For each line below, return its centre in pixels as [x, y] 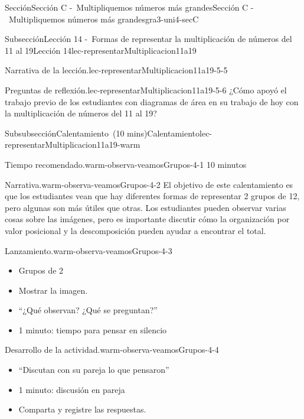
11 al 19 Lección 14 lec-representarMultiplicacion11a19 [101, 50]
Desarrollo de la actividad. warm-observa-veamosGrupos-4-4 [112, 350]
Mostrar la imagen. [53, 290]
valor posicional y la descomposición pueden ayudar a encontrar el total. [135, 230]
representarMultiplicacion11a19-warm [73, 144]
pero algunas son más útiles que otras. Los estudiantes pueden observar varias [146, 207]
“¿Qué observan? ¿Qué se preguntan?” [88, 310]
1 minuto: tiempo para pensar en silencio [93, 329]
